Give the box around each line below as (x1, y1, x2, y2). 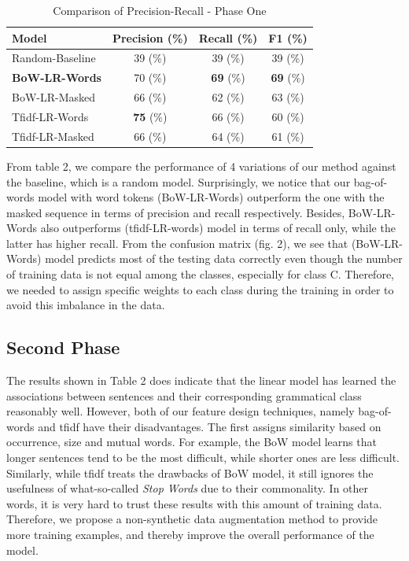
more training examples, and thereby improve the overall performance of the (6, 526, 374, 542)
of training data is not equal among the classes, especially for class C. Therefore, (6, 266, 394, 282)
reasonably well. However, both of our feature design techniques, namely (6, 403, 355, 419)
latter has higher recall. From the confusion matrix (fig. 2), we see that (6, 234, 348, 251)
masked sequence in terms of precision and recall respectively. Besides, (6, 204, 345, 220)
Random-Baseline (12, 50, 96, 66)
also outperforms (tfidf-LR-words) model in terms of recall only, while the (40, 220, 396, 236)
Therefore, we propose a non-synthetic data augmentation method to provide (6, 511, 378, 527)
